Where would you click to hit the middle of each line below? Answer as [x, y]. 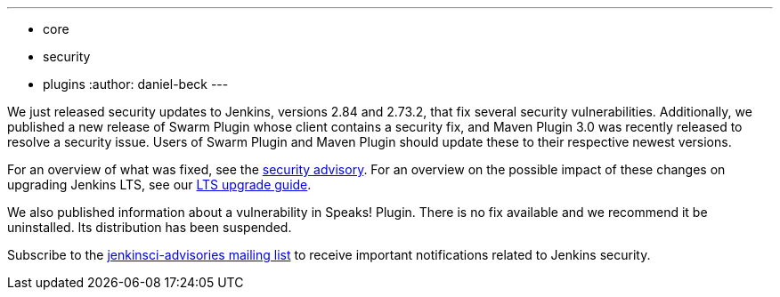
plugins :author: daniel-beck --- [136, 84]
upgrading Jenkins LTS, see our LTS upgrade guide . [159, 185]
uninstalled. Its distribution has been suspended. [150, 227]
